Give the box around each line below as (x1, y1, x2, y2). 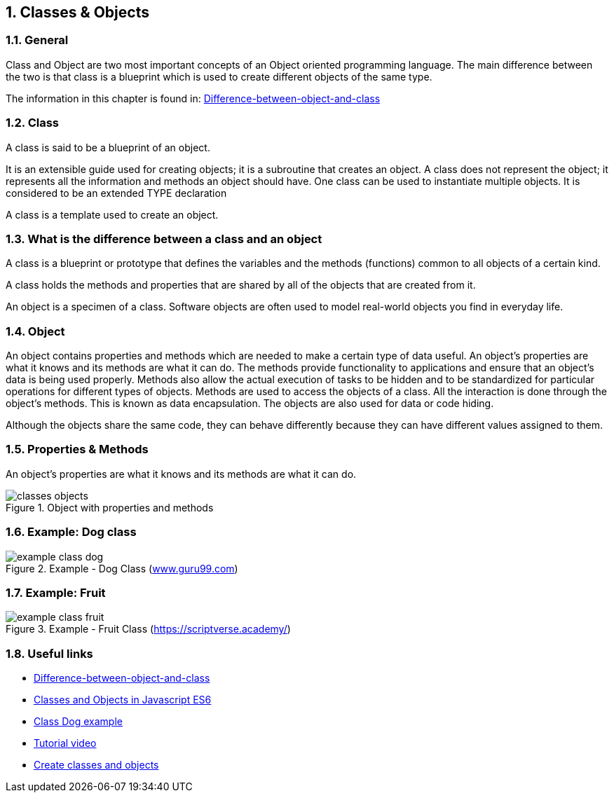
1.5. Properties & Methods (6, 442, 149, 457)
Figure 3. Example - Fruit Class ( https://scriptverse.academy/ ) (6, 623, 291, 635)
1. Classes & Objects (6, 4, 149, 21)
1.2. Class (6, 116, 60, 130)
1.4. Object (6, 324, 65, 338)
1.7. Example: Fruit (6, 585, 106, 600)
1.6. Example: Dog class (6, 525, 137, 539)
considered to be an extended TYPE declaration (6, 186, 227, 199)
